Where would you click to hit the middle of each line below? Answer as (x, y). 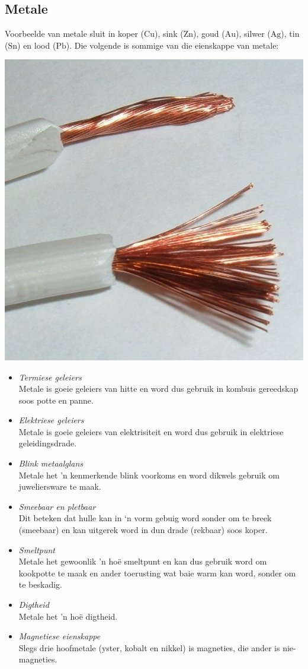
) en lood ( (37, 45)
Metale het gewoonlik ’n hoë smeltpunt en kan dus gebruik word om (143, 561)
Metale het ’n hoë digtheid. (68, 616)
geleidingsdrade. (48, 443)
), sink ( (169, 34)
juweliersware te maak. (60, 486)
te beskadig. (40, 584)
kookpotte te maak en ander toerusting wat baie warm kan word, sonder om (157, 573)
